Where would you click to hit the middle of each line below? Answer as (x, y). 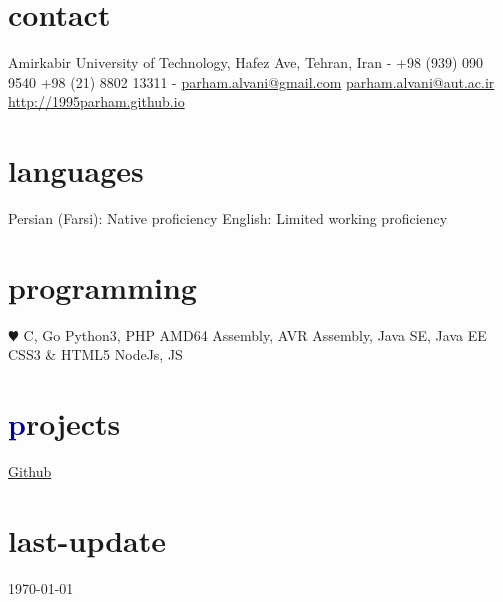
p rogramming (102, 286)
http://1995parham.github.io (96, 101)
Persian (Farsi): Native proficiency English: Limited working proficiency (228, 218)
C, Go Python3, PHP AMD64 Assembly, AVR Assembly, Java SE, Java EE (255, 334)
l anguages (76, 170)
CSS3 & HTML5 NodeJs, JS (95, 354)
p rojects (64, 423)
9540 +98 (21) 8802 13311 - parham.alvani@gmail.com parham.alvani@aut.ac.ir (251, 81)
